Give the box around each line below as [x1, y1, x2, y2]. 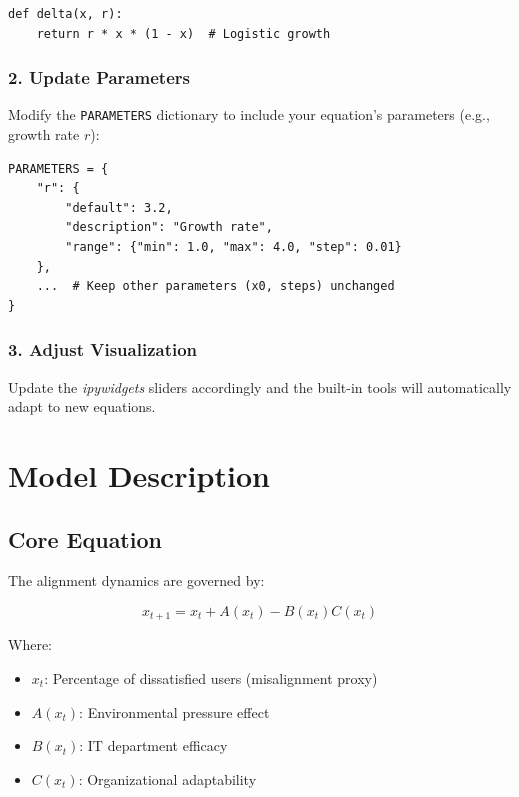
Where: [8, 634, 52, 655]
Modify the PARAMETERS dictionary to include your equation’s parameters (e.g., [8, 104, 490, 125]
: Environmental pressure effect [79, 701, 270, 722]
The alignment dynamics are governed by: [8, 570, 265, 591]
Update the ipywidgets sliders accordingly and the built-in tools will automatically [8, 376, 512, 397]
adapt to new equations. [8, 396, 156, 417]
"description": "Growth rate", [65, 220, 273, 235]
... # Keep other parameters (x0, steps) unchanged [36, 279, 395, 294]
